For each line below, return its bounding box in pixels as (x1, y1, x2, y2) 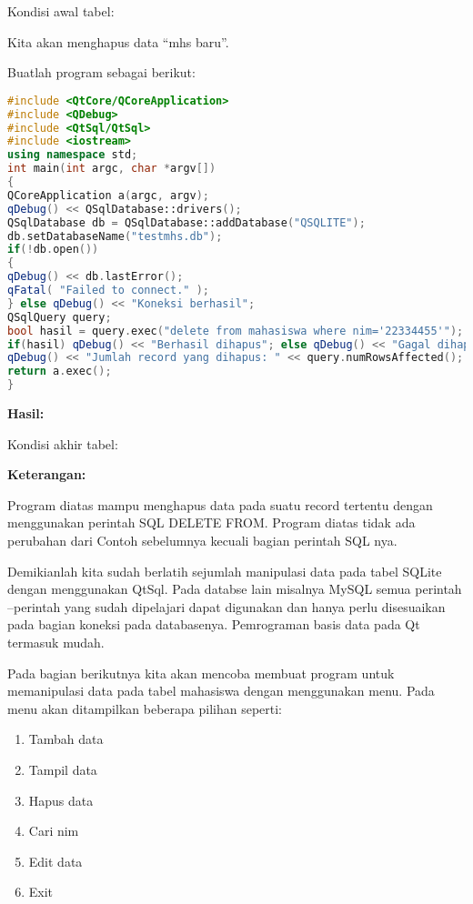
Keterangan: (7, 465, 86, 484)
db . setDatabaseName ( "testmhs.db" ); (7, 229, 223, 243)
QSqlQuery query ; (7, 310, 112, 324)
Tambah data (28, 729, 104, 748)
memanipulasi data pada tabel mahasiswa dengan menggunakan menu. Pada (7, 681, 435, 700)
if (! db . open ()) (7, 243, 99, 256)
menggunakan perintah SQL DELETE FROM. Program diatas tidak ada (7, 513, 416, 532)
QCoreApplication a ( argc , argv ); (7, 188, 209, 202)
